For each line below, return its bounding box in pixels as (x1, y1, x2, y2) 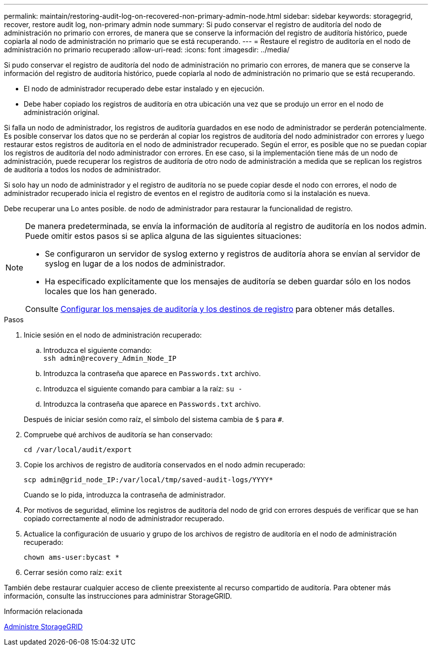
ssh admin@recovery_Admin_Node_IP (43, 354, 177, 362)
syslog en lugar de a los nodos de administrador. (45, 259, 225, 268)
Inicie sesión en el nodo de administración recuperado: (24, 331, 202, 339)
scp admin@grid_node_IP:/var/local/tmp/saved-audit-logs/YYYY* (24, 476, 273, 484)
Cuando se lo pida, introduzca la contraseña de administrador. (24, 491, 226, 499)
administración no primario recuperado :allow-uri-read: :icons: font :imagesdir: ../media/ (4, 45, 289, 54)
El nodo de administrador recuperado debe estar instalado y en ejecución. (24, 84, 264, 93)
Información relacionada (4, 607, 83, 615)
